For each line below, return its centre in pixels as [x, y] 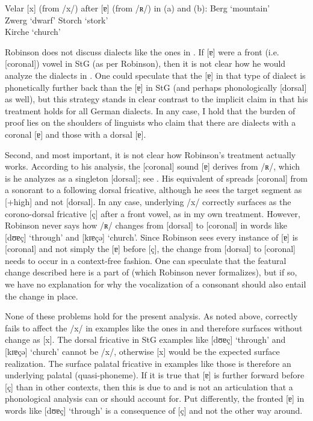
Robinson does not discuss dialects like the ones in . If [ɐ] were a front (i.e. [142, 51]
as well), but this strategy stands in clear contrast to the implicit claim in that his [156, 99]
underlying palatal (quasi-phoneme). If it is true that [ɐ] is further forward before [155, 375]
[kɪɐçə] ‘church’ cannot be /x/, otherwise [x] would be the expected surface [142, 352]
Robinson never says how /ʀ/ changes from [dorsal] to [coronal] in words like [146, 225]
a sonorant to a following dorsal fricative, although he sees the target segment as [153, 190]
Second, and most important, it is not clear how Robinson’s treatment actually [150, 154]
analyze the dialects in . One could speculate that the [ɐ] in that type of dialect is [155, 75]
